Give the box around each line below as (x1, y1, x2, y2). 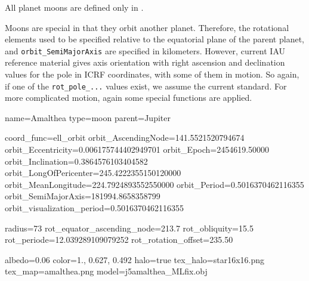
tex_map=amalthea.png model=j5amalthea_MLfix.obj (5, 265, 208, 277)
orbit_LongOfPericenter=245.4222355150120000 (5, 166, 181, 179)
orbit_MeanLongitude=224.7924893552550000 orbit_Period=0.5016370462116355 (5, 178, 304, 190)
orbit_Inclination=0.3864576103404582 (5, 155, 148, 167)
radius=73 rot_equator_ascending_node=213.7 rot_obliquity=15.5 (5, 221, 254, 234)
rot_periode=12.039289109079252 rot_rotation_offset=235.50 (5, 233, 233, 246)
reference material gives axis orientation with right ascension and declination (5, 56, 285, 69)
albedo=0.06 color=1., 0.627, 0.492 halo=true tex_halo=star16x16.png (5, 253, 265, 265)
